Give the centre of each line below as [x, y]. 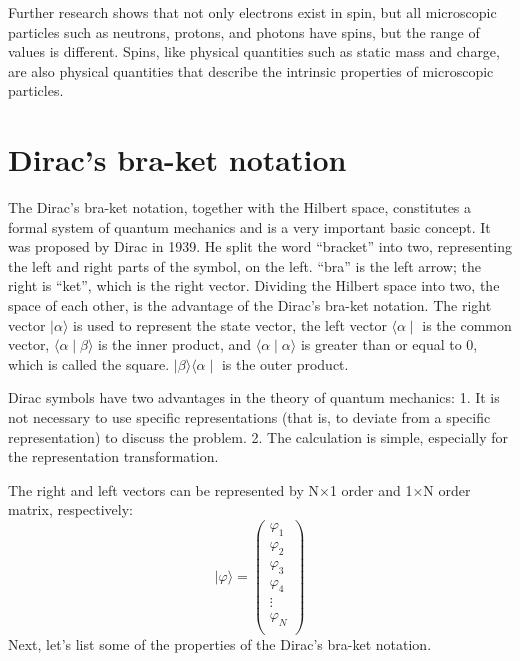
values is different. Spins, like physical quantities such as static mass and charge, [254, 51]
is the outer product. [285, 363]
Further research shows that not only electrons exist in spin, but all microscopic [252, 12]
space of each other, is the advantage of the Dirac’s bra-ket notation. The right [250, 305]
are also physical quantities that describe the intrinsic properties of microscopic [251, 70]
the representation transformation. [113, 456]
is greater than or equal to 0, [389, 344]
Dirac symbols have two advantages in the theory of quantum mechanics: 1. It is [254, 397]
